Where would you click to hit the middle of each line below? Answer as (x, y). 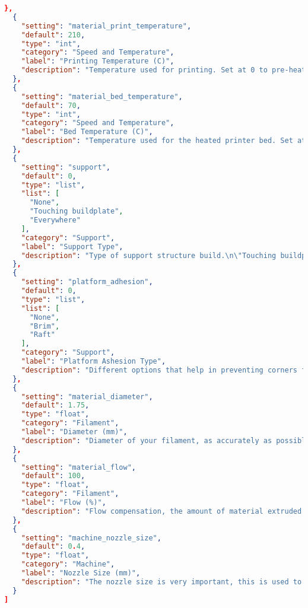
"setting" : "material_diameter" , (87, 397)
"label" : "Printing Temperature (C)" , (98, 61)
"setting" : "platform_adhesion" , (87, 282)
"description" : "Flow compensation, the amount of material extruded (161, 511)
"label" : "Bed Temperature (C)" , (87, 132)
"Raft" (42, 335)
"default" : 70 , (51, 105)
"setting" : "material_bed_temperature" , (102, 96)
